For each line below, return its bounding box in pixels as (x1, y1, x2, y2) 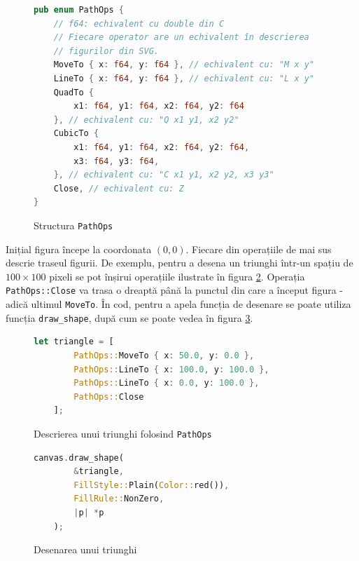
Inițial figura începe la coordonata (6, 241, 152, 256)
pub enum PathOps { (34, 5, 124, 15)
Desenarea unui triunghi (34, 542, 137, 557)
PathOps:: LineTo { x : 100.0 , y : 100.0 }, (73, 364, 269, 374)
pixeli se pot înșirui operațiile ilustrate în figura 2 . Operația (49, 269, 305, 283)
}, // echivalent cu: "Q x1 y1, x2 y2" (53, 114, 239, 125)
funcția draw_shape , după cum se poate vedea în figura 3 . (6, 310, 253, 325)
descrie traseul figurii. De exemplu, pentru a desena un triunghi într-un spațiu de (6, 255, 353, 270)
